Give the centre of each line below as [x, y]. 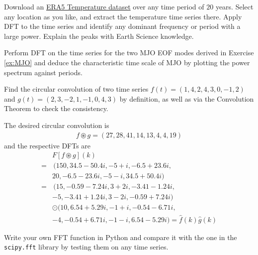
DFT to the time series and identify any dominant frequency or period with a [122, 26]
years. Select [234, 6]
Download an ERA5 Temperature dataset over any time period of [104, 6]
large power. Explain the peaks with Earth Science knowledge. [99, 36]
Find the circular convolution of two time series [76, 89]
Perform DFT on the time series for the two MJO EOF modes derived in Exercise [129, 53]
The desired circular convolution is [57, 125]
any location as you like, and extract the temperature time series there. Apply [123, 16]
